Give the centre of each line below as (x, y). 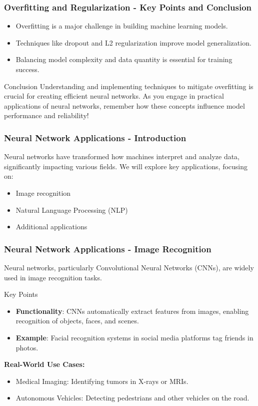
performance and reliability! (46, 115)
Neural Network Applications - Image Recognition (108, 249)
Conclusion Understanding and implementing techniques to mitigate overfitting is (129, 86)
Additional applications (51, 227)
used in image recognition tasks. (53, 277)
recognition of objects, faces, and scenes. (77, 321)
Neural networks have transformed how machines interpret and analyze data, (122, 156)
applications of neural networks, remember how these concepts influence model (124, 105)
